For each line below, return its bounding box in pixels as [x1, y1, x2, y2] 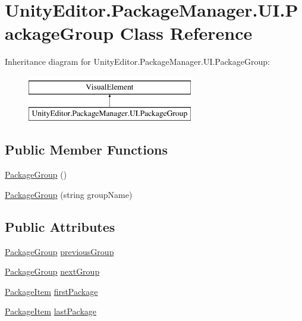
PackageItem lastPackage [5, 305, 97, 317]
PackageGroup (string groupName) [5, 188, 133, 200]
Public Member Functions [5, 140, 168, 159]
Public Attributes [5, 217, 115, 235]
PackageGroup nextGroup [5, 265, 100, 278]
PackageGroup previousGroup [5, 245, 114, 257]
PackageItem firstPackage [5, 285, 98, 297]
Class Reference [119, 21, 253, 45]
